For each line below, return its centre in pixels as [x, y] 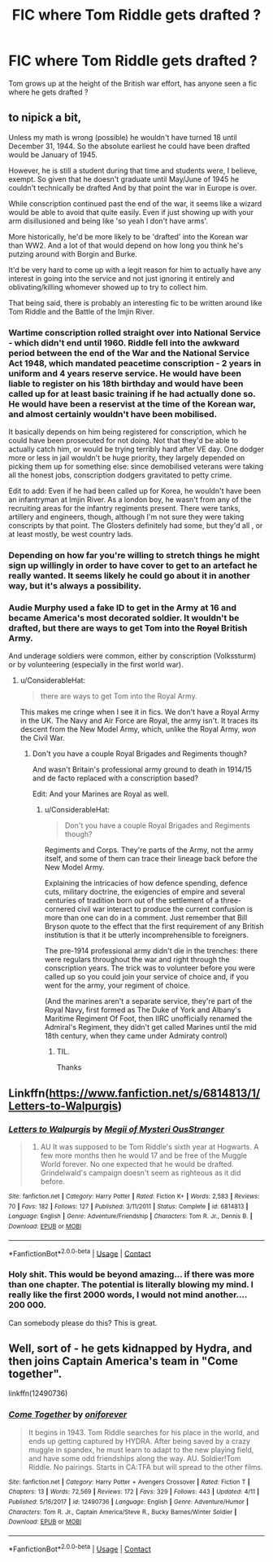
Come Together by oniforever [68, 1415]
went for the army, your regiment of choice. [117, 986]
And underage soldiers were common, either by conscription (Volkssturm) [132, 656]
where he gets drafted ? [48, 92]
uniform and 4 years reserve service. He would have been [125, 373]
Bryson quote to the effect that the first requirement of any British [154, 926]
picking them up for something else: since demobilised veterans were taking [136, 467]
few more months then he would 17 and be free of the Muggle [144, 1155]
